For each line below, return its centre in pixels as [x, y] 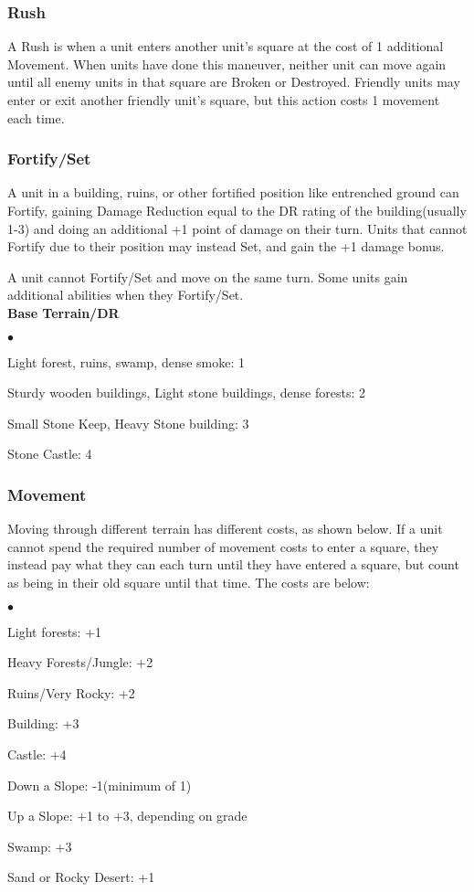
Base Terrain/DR [63, 312]
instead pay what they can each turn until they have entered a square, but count [233, 564]
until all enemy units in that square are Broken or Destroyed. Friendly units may [234, 82]
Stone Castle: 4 [50, 454]
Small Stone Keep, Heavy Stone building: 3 [128, 423]
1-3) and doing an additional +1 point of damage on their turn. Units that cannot [237, 228]
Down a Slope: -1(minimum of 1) [100, 785]
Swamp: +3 [40, 846]
